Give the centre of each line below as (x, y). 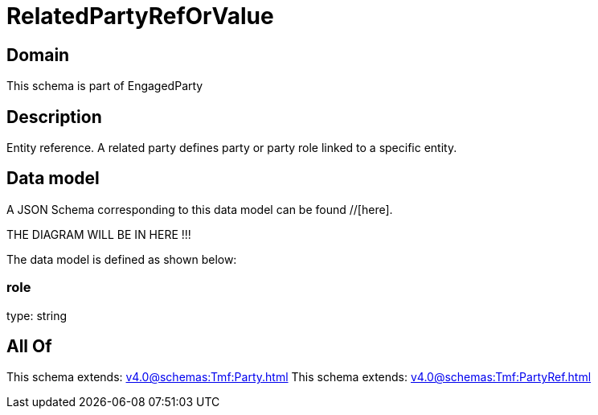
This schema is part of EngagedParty (105, 86)
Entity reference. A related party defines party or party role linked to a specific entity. (232, 148)
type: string (37, 315)
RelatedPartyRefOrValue (140, 16)
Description (54, 117)
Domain (38, 55)
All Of (29, 347)
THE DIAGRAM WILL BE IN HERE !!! (99, 234)
